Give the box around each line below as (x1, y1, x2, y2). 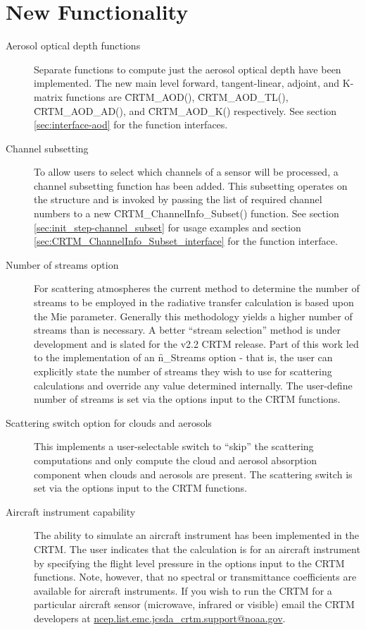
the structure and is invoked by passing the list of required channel (34, 192, 322, 207)
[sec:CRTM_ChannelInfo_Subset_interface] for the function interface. (34, 234, 338, 248)
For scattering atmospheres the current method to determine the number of (34, 281, 360, 296)
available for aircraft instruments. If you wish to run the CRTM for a (34, 583, 332, 598)
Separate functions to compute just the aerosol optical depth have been (34, 61, 341, 76)
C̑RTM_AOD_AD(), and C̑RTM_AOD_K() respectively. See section (34, 103, 337, 118)
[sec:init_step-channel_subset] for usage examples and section (34, 219, 301, 234)
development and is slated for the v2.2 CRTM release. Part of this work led (34, 336, 359, 351)
